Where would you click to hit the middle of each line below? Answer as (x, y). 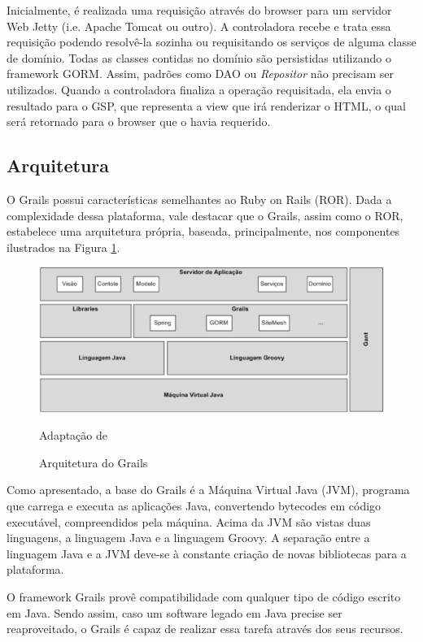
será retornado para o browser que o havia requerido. (139, 121)
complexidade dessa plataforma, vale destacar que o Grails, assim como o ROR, (205, 215)
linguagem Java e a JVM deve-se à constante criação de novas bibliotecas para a (207, 553)
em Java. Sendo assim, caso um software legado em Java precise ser (174, 612)
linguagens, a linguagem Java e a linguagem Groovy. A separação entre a (188, 538)
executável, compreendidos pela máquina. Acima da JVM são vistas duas (189, 521)
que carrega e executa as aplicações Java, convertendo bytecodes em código (194, 505)
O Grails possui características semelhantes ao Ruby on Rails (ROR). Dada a (199, 199)
